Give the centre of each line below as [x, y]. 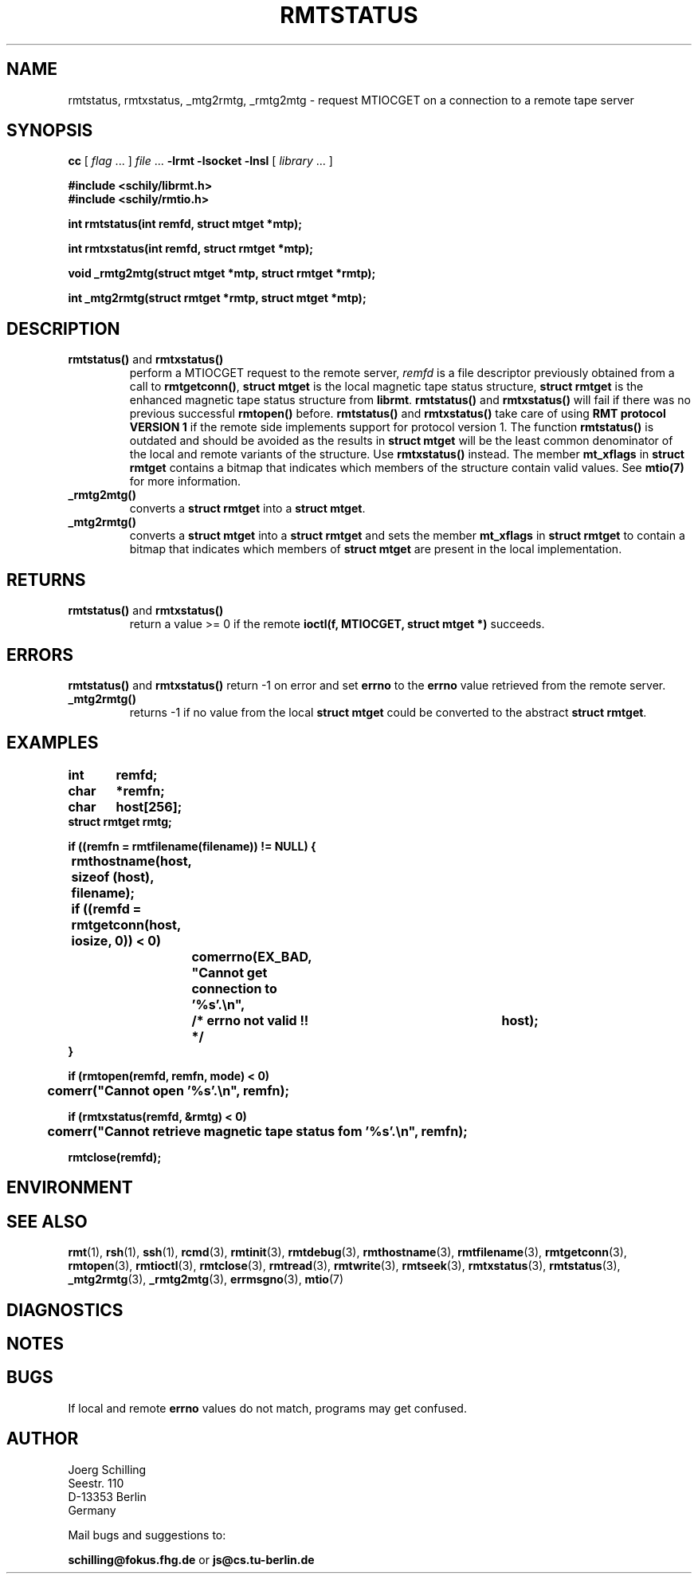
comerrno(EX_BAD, [252, 956]
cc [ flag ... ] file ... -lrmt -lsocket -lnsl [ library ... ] [200, 161]
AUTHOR [43, 1439]
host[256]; [149, 806]
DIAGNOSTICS [65, 1310]
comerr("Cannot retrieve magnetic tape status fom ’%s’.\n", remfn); [257, 1131]
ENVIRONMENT [70, 1188]
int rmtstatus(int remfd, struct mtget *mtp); [185, 224]
